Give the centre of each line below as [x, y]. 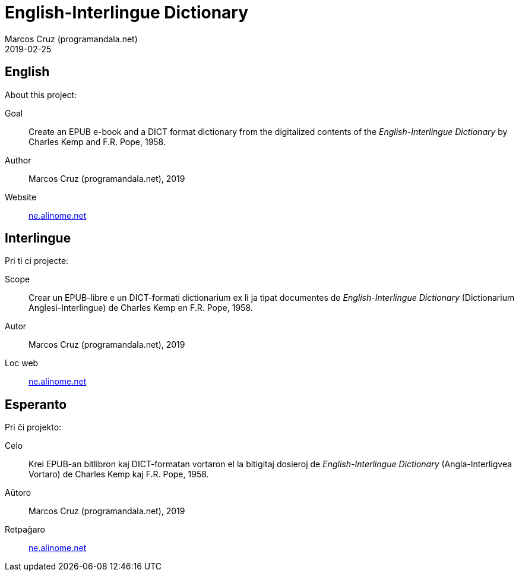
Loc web [22, 363]
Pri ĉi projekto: [33, 427]
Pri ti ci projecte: [37, 261]
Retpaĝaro [25, 530]
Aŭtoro [18, 493]
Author [18, 160]
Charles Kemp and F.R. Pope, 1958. [97, 141]
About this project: [41, 95]
